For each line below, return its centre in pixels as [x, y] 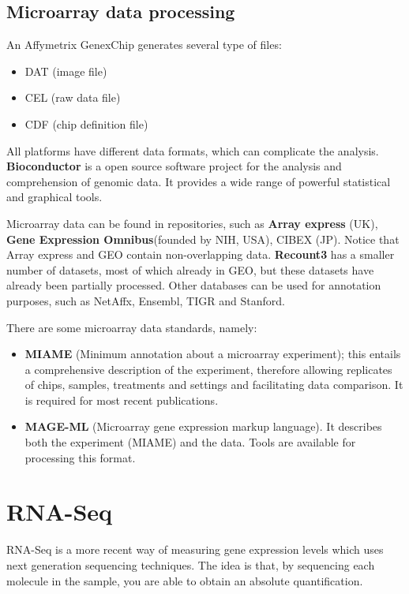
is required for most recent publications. [122, 400]
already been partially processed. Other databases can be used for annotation [194, 285]
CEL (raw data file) [73, 97]
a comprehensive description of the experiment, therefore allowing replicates [208, 369]
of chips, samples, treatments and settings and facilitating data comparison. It [214, 385]
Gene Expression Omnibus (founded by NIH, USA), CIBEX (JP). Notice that [203, 239]
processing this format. [80, 457]
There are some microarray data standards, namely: [132, 327]
